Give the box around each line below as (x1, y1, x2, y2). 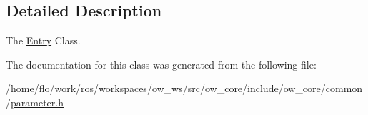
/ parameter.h (6, 94, 64, 109)
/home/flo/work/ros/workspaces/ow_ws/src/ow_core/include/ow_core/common (6, 81, 363, 96)
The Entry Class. (6, 33, 81, 48)
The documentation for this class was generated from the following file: (6, 56, 317, 71)
